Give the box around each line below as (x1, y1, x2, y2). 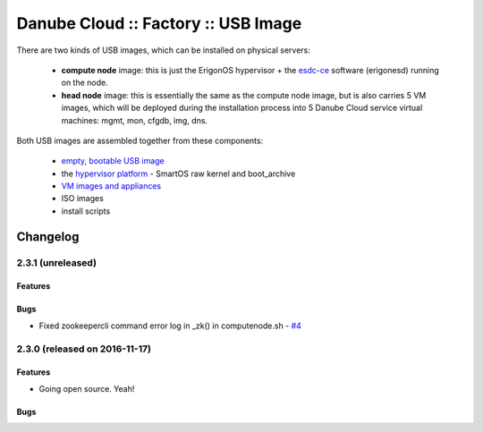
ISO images (61, 193, 105, 204)
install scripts (61, 206, 111, 216)
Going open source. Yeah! (38, 383, 135, 394)
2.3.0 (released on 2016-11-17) (16, 343, 152, 355)
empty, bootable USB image (61, 156, 165, 166)
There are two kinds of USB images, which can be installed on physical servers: (16, 45, 310, 55)
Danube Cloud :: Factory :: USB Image (16, 13, 302, 33)
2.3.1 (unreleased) (16, 256, 97, 268)
